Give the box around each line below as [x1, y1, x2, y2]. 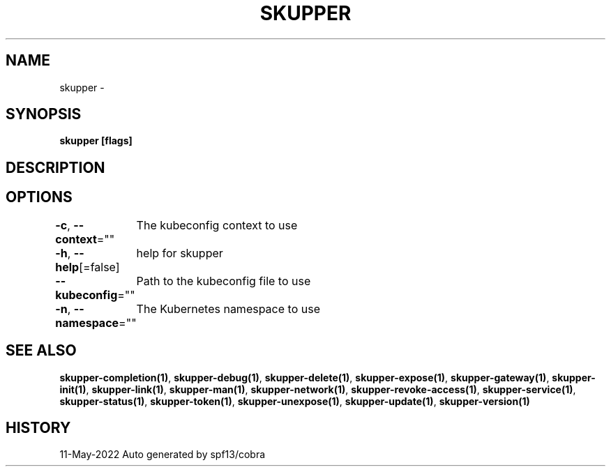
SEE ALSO [6, 342, 77, 360]
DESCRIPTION [6, 158, 105, 176]
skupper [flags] [59, 135, 133, 147]
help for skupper [136, 245, 223, 260]
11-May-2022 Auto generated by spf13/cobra [59, 448, 266, 461]
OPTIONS [6, 188, 73, 206]
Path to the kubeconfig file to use [136, 273, 311, 288]
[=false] [79, 259, 120, 274]
